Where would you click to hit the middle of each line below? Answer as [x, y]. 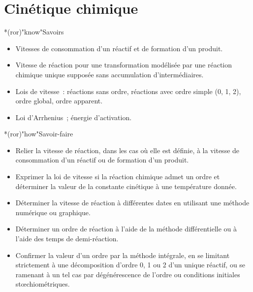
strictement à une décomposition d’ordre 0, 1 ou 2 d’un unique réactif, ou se [130, 265]
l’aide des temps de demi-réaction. [67, 239]
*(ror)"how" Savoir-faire [39, 134]
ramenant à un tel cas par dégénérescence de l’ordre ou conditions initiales [128, 274]
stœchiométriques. [43, 284]
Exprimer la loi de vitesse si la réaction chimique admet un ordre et [118, 177]
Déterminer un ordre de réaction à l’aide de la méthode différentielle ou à [126, 229]
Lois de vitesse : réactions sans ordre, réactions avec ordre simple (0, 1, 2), [128, 91]
